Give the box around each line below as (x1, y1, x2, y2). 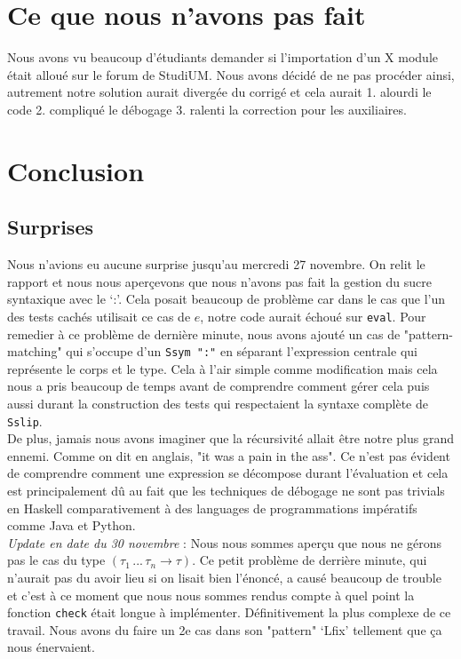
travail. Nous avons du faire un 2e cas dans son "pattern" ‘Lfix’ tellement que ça (7, 620, 442, 639)
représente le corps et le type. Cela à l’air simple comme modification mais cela (7, 359, 438, 377)
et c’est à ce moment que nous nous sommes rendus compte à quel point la (7, 585, 415, 604)
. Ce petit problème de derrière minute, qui (192, 551, 427, 569)
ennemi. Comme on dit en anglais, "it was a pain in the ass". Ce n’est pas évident (7, 446, 450, 464)
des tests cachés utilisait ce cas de (7, 306, 191, 325)
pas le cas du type (7, 551, 106, 569)
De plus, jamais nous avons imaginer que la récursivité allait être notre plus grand (7, 429, 454, 448)
